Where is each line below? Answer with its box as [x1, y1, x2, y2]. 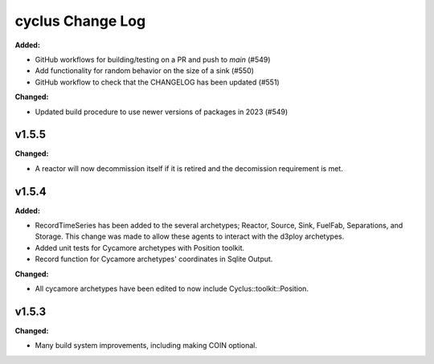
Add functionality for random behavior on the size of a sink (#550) [35, 66, 255, 76]
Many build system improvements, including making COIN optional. [35, 341, 257, 350]
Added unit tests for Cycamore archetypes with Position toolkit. [35, 243, 245, 252]
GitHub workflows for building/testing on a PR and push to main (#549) [35, 55, 271, 64]
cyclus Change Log [14, 12, 146, 30]
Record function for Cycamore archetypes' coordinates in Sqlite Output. [35, 254, 273, 264]
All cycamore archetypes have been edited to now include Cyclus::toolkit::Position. [35, 284, 309, 293]
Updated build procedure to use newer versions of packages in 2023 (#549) [35, 107, 289, 117]
